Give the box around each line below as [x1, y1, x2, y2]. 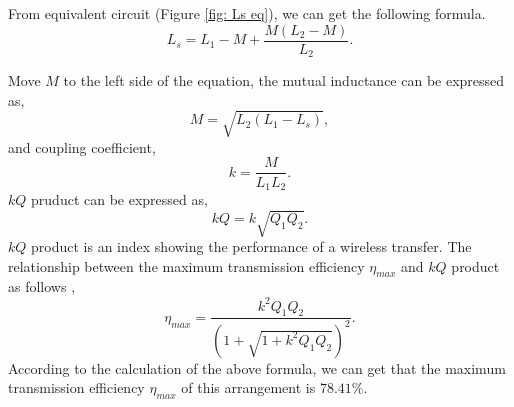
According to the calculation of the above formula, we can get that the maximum [8, 357, 506, 378]
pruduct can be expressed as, [31, 188, 208, 209]
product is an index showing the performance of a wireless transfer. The [31, 236, 472, 257]
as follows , [8, 276, 76, 297]
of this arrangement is [181, 377, 316, 398]
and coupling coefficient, [8, 136, 156, 157]
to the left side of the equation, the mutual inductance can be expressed [63, 70, 505, 91]
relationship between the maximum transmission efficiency [8, 255, 365, 276]
